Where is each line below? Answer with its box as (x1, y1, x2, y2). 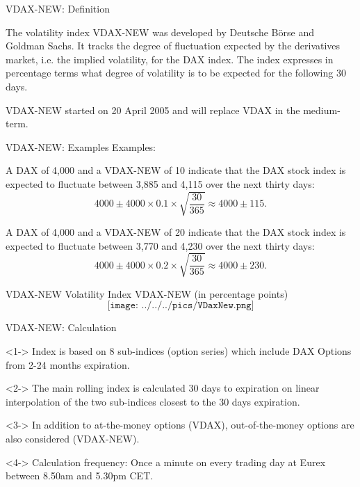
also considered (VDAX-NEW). (6, 431, 140, 445)
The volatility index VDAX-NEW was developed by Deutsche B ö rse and (6, 24, 314, 39)
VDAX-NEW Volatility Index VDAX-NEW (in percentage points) (6, 286, 288, 301)
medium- (303, 102, 341, 117)
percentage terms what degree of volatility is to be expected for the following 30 (6, 65, 346, 80)
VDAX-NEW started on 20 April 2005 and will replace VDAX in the (6, 102, 300, 117)
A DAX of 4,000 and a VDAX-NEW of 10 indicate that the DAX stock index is (6, 163, 346, 177)
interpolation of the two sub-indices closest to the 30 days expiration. (6, 394, 300, 408)
